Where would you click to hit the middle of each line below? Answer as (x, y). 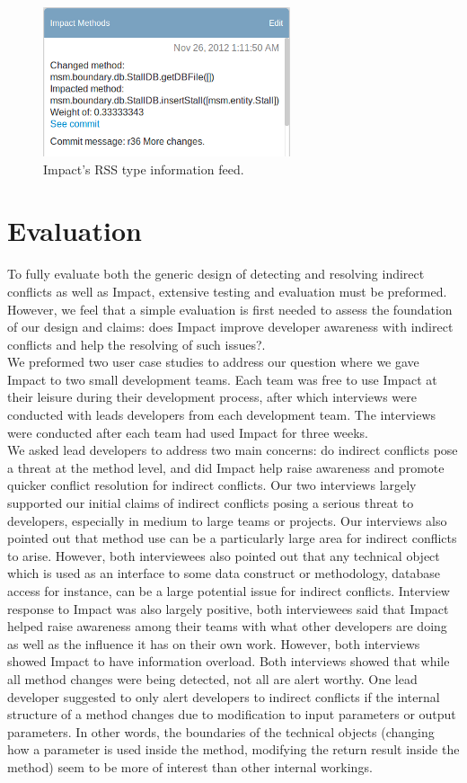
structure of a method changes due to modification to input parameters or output (232, 714)
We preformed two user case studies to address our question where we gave (213, 362)
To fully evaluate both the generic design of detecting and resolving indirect (216, 274)
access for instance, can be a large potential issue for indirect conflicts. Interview (229, 591)
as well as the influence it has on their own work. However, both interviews (214, 643)
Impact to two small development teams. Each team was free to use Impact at (222, 379)
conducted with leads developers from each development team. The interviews (222, 415)
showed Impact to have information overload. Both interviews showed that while (229, 661)
